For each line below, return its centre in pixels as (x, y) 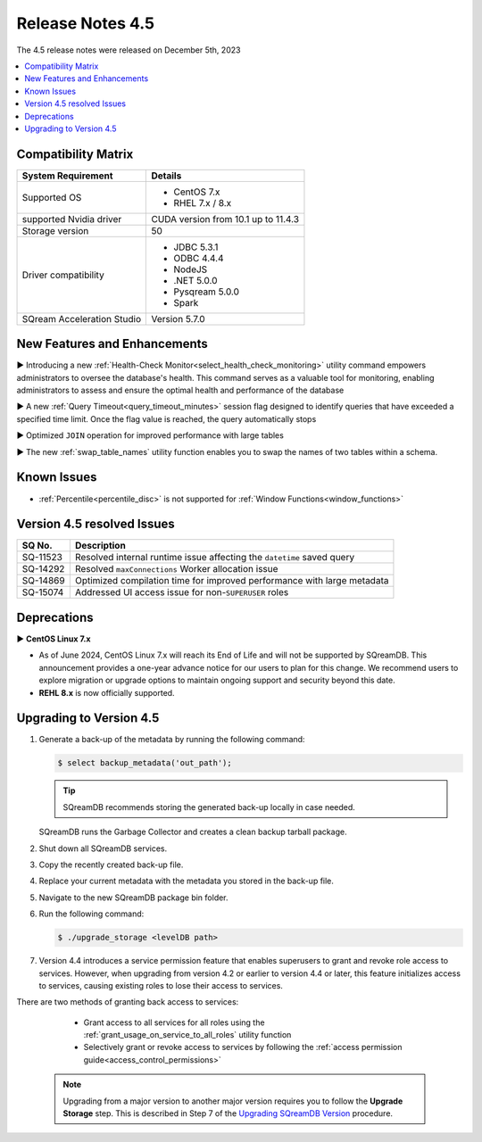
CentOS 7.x (197, 192)
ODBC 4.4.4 (199, 258)
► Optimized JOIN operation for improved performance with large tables (150, 435)
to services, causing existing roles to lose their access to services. (161, 985)
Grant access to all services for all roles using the (174, 1022)
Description (100, 546)
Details (166, 176)
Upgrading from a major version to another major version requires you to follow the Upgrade (233, 1101)
